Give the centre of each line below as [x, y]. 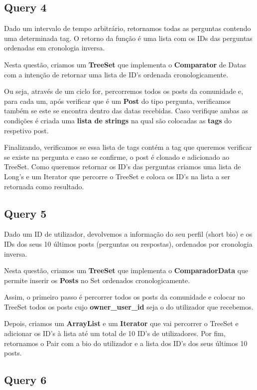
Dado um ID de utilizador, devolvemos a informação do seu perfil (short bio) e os [128, 234]
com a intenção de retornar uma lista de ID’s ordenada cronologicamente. [116, 74]
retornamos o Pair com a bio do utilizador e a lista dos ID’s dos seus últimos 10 [126, 343]
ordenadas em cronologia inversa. [55, 48]
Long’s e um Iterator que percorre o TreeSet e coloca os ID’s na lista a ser [117, 176]
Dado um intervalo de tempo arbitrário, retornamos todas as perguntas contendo [128, 28]
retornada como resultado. [44, 186]
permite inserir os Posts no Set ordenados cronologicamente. [97, 280]
